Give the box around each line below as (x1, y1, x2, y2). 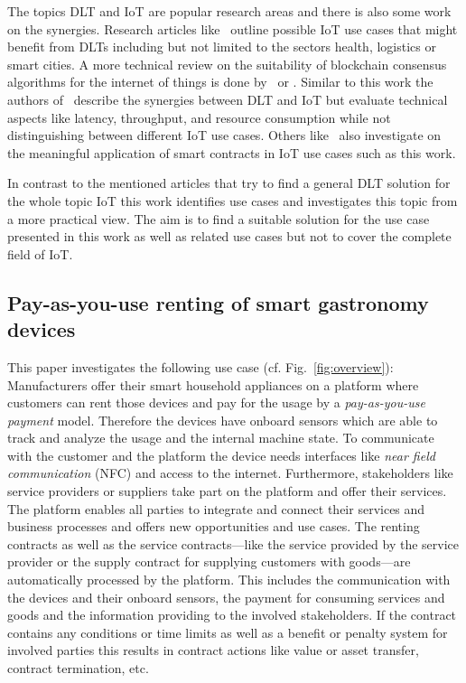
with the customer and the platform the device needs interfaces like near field (7, 445, 435, 464)
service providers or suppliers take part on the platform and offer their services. (7, 482, 447, 501)
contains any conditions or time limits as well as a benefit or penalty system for (7, 622, 448, 641)
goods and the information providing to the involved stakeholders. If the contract (7, 605, 457, 624)
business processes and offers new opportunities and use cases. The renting (7, 517, 420, 536)
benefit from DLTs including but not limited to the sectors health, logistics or (7, 37, 436, 56)
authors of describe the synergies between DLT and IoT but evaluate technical (7, 89, 448, 108)
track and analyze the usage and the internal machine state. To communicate (7, 428, 434, 447)
